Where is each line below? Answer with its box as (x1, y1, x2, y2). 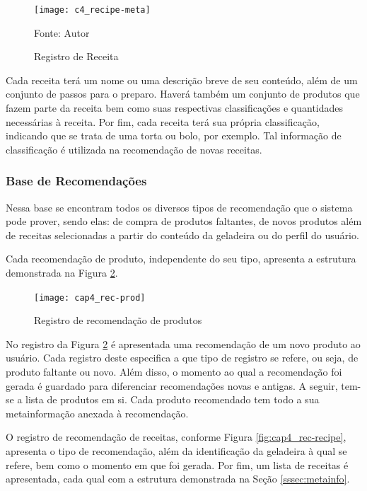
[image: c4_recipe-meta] (34, 5, 151, 15)
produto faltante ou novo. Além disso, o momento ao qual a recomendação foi (6, 364, 342, 379)
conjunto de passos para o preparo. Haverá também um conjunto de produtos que (6, 86, 360, 101)
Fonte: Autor (34, 25, 90, 40)
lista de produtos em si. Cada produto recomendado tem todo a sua (25, 392, 320, 407)
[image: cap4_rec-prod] (34, 292, 146, 303)
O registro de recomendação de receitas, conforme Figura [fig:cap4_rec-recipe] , (6, 429, 346, 444)
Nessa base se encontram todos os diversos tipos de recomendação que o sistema (6, 200, 353, 214)
